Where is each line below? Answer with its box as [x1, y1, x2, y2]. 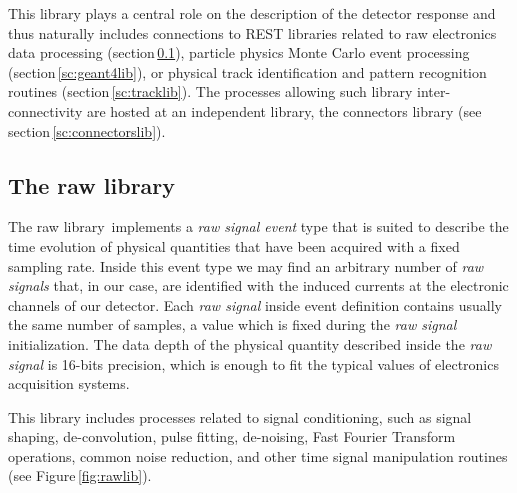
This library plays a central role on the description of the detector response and [8, 3, 496, 23]
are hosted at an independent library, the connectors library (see [86, 100, 482, 121]
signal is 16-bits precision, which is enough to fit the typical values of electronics [8, 353, 499, 374]
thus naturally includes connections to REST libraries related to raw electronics [8, 22, 497, 43]
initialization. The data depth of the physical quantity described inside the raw [8, 333, 492, 354]
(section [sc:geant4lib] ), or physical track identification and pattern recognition [8, 61, 487, 82]
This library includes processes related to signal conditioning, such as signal [8, 406, 472, 427]
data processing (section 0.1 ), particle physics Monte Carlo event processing [8, 42, 470, 63]
